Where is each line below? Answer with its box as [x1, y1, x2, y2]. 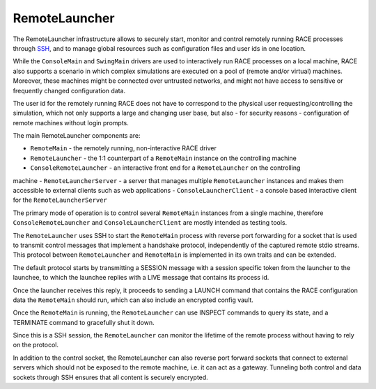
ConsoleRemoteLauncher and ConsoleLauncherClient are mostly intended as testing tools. [13, 219, 288, 227]
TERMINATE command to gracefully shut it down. [13, 318, 155, 326]
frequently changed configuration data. [13, 86, 125, 95]
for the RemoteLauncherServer [13, 196, 107, 205]
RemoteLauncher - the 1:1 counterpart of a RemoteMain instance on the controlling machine [30, 154, 297, 162]
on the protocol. [13, 341, 59, 349]
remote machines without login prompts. [13, 118, 129, 127]
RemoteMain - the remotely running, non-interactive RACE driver [30, 144, 217, 152]
